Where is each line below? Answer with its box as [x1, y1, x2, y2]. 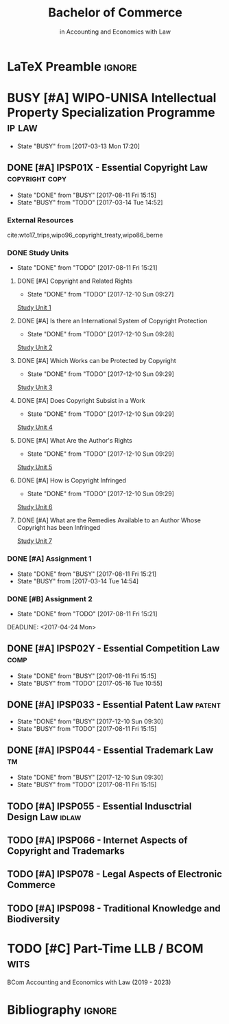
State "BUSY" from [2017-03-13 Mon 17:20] [16, 142, 141, 150]
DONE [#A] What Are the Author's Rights [16, 437, 132, 445]
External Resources [7, 215, 74, 224]
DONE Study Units [7, 248, 69, 257]
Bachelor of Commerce [47, 5, 183, 21]
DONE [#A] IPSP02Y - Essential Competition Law [7, 643, 220, 655]
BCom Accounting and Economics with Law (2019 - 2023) [7, 978, 171, 986]
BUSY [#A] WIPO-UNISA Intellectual [7, 91, 217, 106]
